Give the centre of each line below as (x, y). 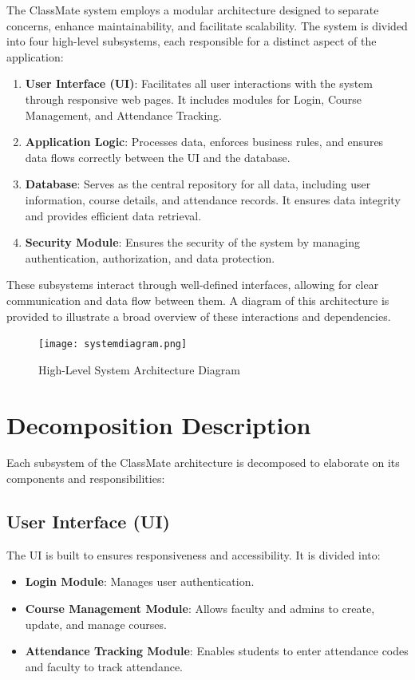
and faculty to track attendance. (104, 666)
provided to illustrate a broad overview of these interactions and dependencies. (199, 316)
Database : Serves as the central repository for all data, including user (198, 184)
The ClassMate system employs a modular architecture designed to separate (193, 10)
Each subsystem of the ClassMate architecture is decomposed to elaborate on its (203, 463)
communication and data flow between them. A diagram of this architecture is (198, 300)
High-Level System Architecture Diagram (139, 369)
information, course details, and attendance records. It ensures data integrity (213, 199)
